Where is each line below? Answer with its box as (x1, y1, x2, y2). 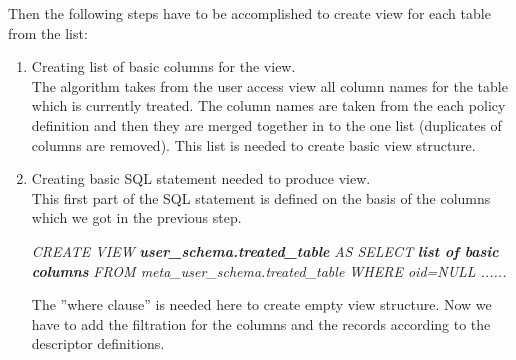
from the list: (8, 22, 88, 43)
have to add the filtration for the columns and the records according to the (31, 313, 491, 334)
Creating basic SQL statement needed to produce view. (31, 168, 371, 189)
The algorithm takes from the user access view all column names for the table (31, 75, 508, 96)
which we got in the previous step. (31, 207, 242, 228)
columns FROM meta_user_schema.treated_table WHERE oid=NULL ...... (31, 260, 507, 281)
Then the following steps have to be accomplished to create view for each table (8, 3, 491, 23)
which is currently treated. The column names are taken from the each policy (31, 95, 506, 116)
